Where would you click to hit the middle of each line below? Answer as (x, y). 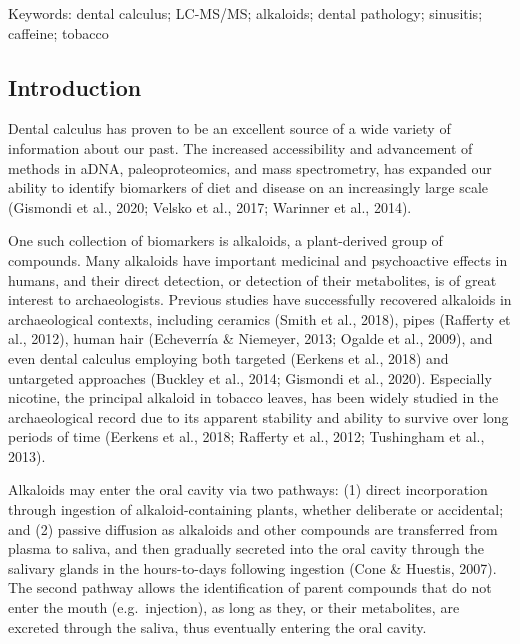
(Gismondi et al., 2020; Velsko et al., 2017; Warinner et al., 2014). (210, 206)
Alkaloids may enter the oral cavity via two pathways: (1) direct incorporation (248, 489)
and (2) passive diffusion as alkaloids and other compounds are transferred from (253, 528)
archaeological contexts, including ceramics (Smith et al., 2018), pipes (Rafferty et (259, 318)
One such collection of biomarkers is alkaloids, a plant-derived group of (225, 240)
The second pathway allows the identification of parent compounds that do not (250, 587)
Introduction (75, 86)
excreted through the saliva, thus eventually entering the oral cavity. (217, 626)
